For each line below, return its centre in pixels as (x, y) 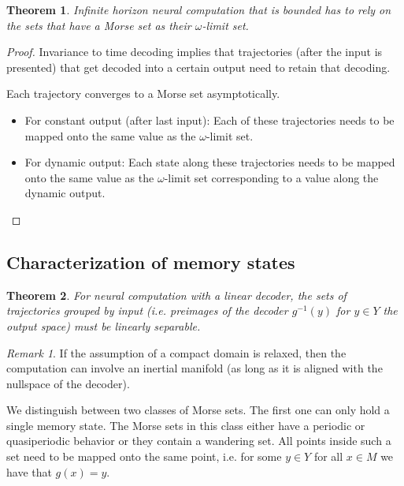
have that (29, 471)
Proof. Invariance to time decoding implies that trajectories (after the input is (195, 52)
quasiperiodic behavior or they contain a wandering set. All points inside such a (199, 441)
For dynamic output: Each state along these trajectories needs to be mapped (210, 162)
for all (328, 456)
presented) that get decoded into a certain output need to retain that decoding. (198, 67)
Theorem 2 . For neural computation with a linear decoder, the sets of (176, 295)
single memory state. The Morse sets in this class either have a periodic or (186, 425)
